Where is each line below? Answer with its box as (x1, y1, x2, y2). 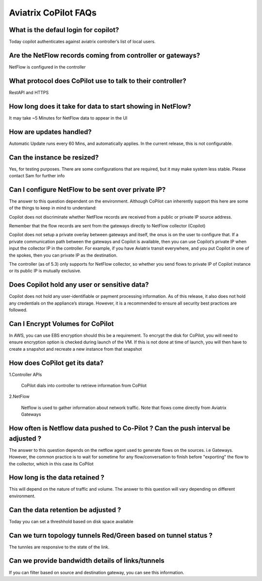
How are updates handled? (9, 128, 92, 136)
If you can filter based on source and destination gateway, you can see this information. (9, 569, 184, 575)
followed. (9, 307, 28, 313)
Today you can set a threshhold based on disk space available (9, 518, 133, 524)
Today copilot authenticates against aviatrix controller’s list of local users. (9, 39, 156, 45)
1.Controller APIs (9, 372, 42, 377)
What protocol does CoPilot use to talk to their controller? (9, 77, 186, 85)
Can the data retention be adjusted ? (9, 506, 121, 514)
